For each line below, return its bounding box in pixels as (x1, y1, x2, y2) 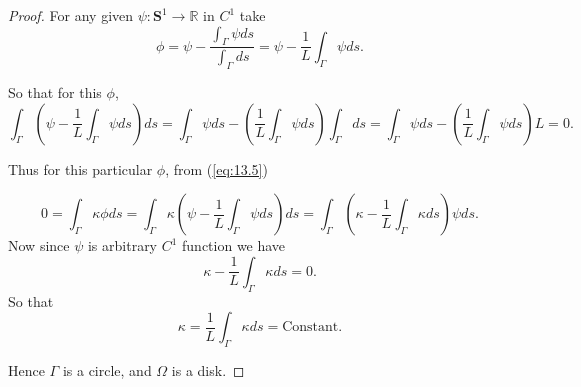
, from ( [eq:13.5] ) (165, 158, 268, 179)
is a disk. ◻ (171, 360, 245, 381)
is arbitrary (87, 235, 158, 256)
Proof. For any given (8, 5, 134, 25)
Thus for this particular (8, 158, 153, 179)
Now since (8, 235, 70, 256)
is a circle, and (62, 360, 152, 381)
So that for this (8, 82, 102, 103)
